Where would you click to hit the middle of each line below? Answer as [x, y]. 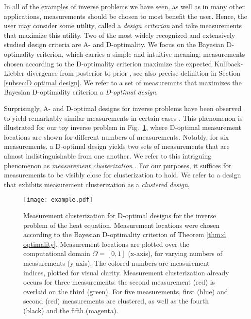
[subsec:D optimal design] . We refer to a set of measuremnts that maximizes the [123, 82]
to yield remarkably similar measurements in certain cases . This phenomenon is [123, 118]
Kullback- [229, 63]
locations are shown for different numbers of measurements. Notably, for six [117, 136]
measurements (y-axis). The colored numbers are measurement [117, 263]
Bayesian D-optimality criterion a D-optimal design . [81, 92]
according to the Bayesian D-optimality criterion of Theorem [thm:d [125, 234]
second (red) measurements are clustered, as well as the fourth [116, 301]
